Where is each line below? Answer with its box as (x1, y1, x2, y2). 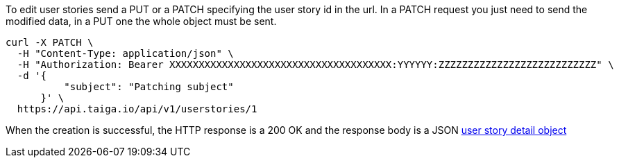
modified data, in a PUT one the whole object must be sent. (6, 15, 277, 27)
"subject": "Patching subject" (64, 81, 234, 92)
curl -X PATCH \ (6, 37, 94, 48)
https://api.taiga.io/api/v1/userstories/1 (17, 103, 257, 114)
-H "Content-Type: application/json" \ (17, 48, 234, 59)
